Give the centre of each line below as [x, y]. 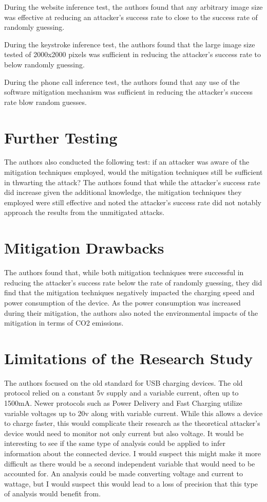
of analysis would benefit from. [53, 494]
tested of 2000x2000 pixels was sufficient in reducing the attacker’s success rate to [132, 54]
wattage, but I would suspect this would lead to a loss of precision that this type [131, 483]
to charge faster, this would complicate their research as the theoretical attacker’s [132, 423]
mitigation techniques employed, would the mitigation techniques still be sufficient [133, 172]
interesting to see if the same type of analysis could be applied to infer [115, 443]
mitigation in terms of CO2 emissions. [64, 323]
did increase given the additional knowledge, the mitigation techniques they [123, 192]
